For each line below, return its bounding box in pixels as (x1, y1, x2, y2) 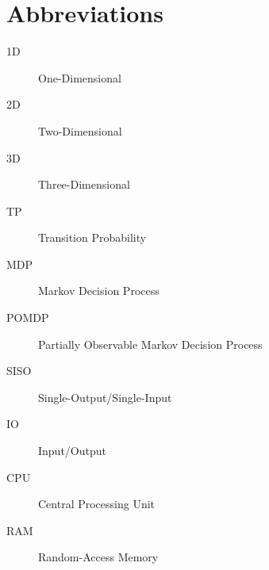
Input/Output (38, 442, 106, 459)
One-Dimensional (38, 69, 121, 86)
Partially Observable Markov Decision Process (38, 335, 263, 352)
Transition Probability (38, 229, 147, 246)
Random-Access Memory (38, 549, 159, 565)
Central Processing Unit (38, 495, 156, 512)
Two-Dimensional (38, 122, 122, 139)
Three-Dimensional (38, 176, 130, 193)
